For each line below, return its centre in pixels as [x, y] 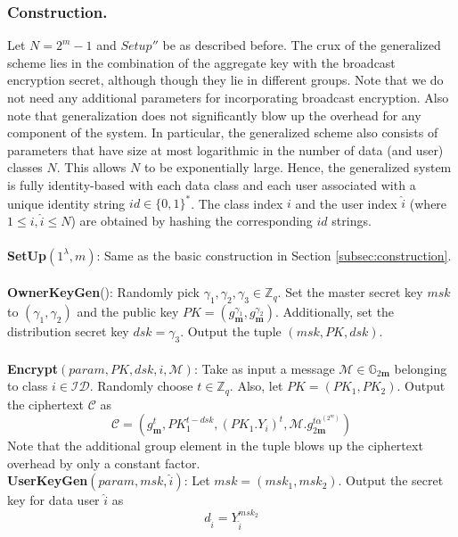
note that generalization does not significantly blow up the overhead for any [214, 115]
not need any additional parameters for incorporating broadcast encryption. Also [228, 97]
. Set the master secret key [350, 292]
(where [428, 203]
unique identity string [66, 203]
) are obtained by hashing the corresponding [192, 220]
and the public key [128, 312]
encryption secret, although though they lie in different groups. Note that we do [225, 80]
